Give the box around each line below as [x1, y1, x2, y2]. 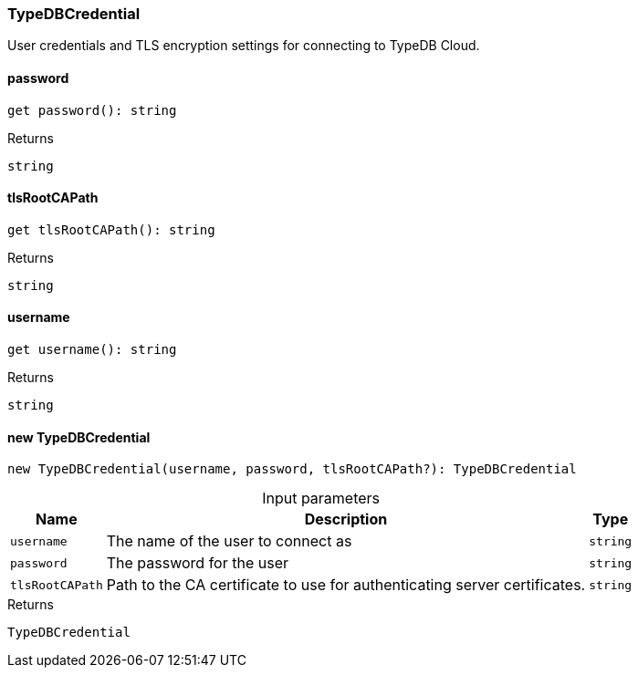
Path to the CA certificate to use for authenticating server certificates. [106, 576, 586, 595]
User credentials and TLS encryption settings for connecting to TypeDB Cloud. [7, 37, 480, 54]
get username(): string [7, 342, 177, 358]
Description [304, 510, 388, 529]
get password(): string [7, 102, 177, 118]
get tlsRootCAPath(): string [7, 222, 215, 237]
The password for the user [106, 554, 288, 573]
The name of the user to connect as [106, 532, 352, 551]
